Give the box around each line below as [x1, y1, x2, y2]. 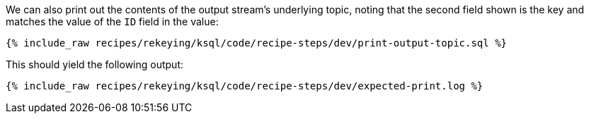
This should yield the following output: [6, 58, 184, 70]
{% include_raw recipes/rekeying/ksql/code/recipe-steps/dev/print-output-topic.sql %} [6, 37, 508, 49]
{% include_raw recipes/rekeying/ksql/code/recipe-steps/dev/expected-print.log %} [6, 80, 484, 92]
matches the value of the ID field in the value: [6, 15, 219, 27]
